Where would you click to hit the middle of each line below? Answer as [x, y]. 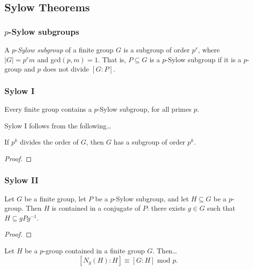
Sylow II [22, 180]
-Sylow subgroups [44, 31]
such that [221, 208]
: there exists [166, 208]
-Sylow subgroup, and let [151, 198]
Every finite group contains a [48, 109]
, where [209, 49]
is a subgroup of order [156, 49]
